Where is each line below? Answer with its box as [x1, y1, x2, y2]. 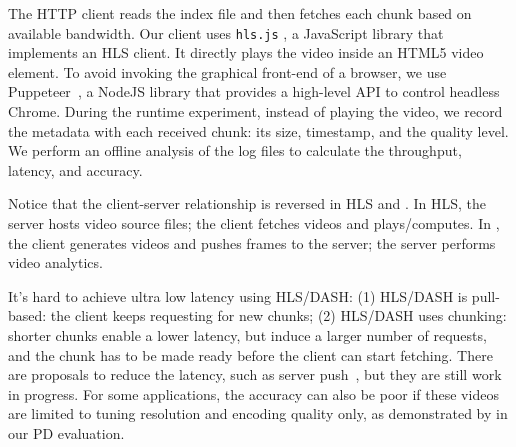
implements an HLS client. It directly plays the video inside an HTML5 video [8, 42, 484, 63]
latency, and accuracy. [8, 159, 143, 180]
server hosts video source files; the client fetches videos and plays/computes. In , [8, 213, 500, 233]
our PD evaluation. [8, 422, 125, 443]
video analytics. [8, 252, 103, 273]
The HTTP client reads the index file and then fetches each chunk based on [8, 3, 472, 23]
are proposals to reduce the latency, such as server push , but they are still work [8, 364, 502, 385]
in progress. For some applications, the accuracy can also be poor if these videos [8, 383, 499, 404]
